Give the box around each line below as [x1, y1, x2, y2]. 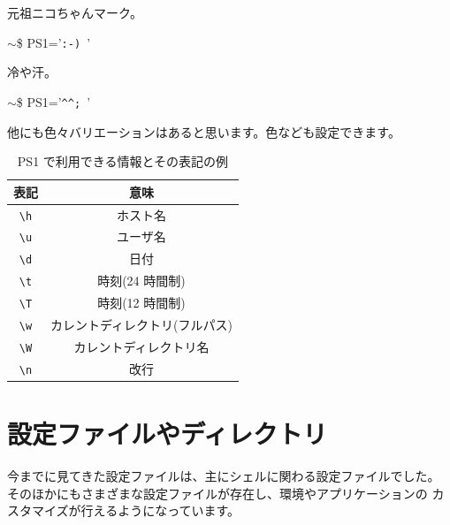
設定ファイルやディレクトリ [7, 415, 328, 452]
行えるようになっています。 [80, 501, 240, 520]
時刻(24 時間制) [97, 271, 186, 290]
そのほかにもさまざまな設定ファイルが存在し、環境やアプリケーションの [7, 483, 428, 502]
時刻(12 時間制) [97, 293, 186, 312]
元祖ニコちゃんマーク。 [7, 4, 142, 21]
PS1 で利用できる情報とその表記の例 [17, 152, 229, 171]
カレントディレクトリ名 [73, 338, 210, 355]
